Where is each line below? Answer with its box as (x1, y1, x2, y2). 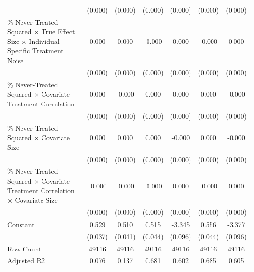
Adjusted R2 (7, 255, 45, 266)
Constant (7, 219, 35, 229)
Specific (7, 45, 30, 56)
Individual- (29, 36, 62, 46)
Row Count (7, 243, 42, 253)
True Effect (41, 26, 75, 37)
